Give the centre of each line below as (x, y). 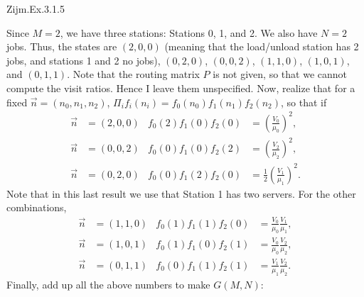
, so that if (304, 102)
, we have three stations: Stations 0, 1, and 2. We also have (189, 32)
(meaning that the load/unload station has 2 (262, 46)
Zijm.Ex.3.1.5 (36, 9)
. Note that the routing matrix (133, 74)
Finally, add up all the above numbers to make (108, 284)
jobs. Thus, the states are (62, 46)
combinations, (37, 207)
